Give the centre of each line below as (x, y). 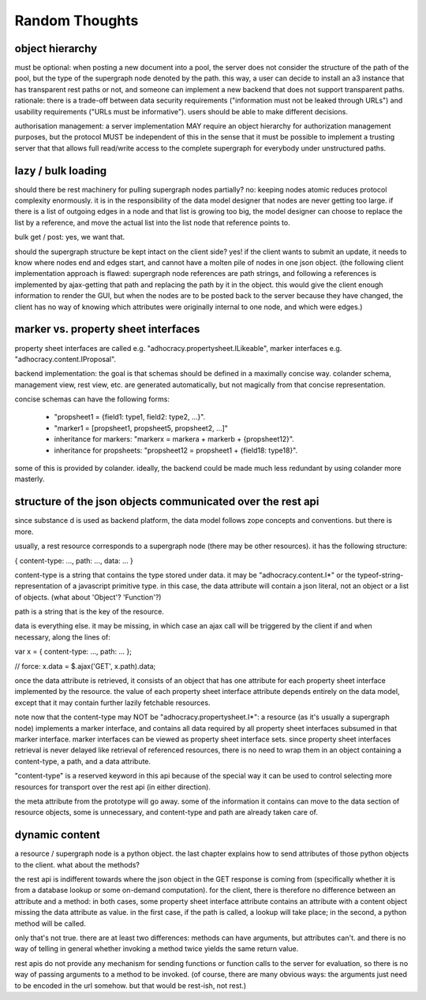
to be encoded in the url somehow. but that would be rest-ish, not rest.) (131, 985)
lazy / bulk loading (61, 171)
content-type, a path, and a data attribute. (83, 761)
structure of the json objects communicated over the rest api (167, 502)
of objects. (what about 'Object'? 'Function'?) (88, 597)
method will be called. (50, 924)
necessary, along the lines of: (62, 637)
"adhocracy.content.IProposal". (65, 359)
